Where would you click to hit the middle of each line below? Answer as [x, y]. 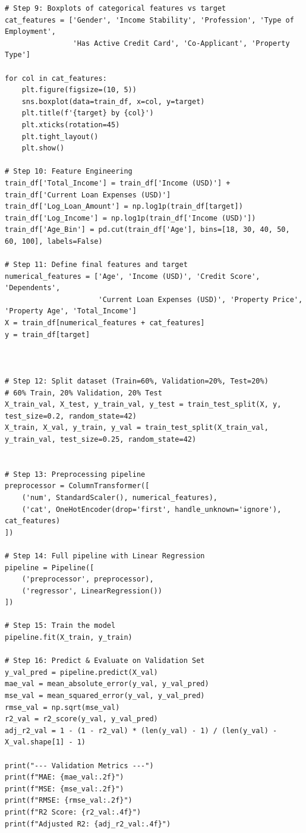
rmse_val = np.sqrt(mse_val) [62, 707]
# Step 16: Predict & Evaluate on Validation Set [105, 661]
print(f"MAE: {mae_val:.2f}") [64, 777]
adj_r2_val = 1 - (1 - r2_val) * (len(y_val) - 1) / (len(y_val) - [141, 730]
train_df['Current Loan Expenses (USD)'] [88, 195]
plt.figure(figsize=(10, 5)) [79, 90]
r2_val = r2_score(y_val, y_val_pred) [81, 719]
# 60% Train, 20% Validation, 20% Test [83, 393]
